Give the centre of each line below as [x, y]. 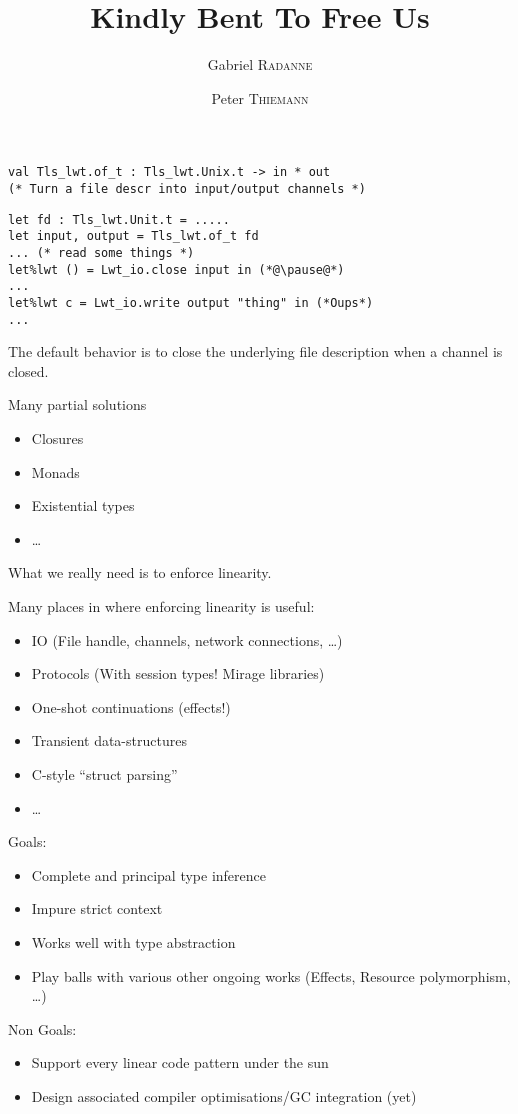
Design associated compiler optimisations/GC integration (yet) [224, 1095]
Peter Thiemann [260, 97]
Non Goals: [42, 1028]
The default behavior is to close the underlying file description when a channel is [255, 351]
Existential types [83, 505]
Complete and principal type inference [149, 874]
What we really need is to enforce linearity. [140, 572]
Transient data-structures [109, 740]
